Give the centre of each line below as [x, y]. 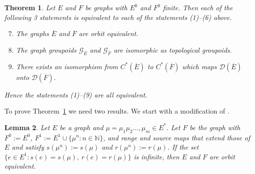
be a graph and [81, 127]
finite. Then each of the [198, 7]
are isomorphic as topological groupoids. [173, 49]
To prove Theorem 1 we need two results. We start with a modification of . [117, 111]
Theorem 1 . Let [30, 7]
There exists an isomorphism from [67, 66]
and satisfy [28, 147]
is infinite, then [157, 156]
